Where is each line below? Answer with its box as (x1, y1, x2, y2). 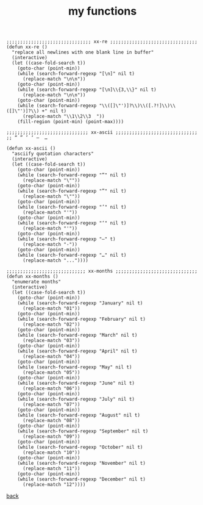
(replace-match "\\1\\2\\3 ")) (22, 113, 105, 120)
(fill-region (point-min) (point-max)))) (17, 119, 124, 125)
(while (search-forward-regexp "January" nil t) (17, 300, 143, 306)
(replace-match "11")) (22, 465, 80, 472)
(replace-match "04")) (22, 354, 80, 360)
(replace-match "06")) (22, 385, 80, 392)
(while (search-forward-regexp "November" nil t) (17, 460, 146, 467)
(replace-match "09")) (22, 434, 80, 440)
